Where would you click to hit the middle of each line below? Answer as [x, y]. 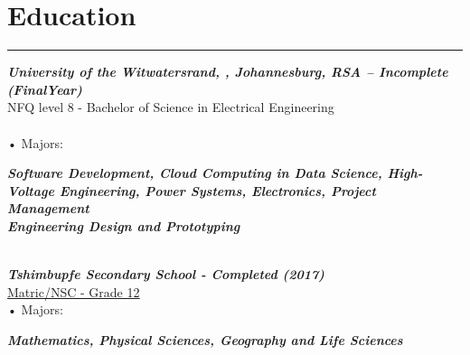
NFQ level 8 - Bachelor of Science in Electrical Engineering [171, 107]
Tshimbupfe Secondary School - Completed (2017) [166, 274]
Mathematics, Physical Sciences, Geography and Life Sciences [205, 339]
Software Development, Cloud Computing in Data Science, [195, 173]
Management [48, 208]
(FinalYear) [45, 89]
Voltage [31, 190]
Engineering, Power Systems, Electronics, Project [217, 190]
